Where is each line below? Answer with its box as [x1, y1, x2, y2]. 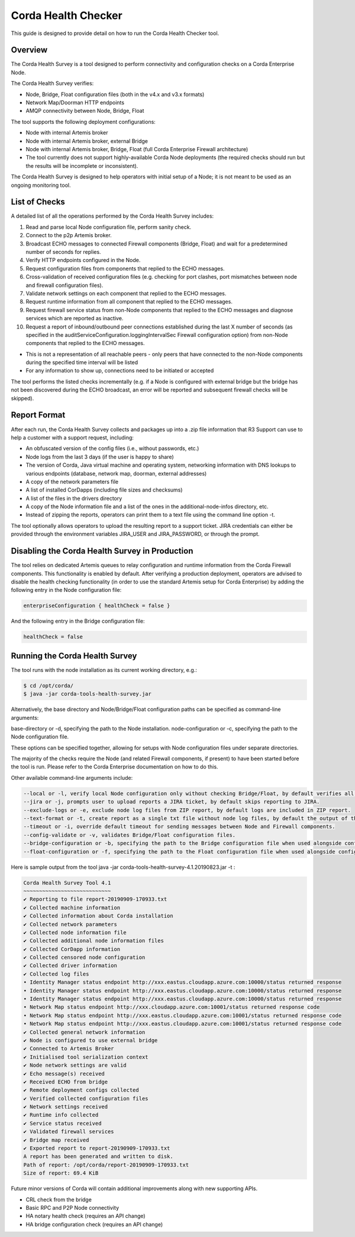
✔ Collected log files [23, 970, 89, 977]
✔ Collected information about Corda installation [23, 913, 174, 919]
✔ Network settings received [23, 1104, 108, 1110]
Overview [11, 45, 48, 55]
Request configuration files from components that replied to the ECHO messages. [25, 264, 225, 272]
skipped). [11, 394, 34, 401]
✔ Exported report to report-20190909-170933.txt [23, 1145, 170, 1152]
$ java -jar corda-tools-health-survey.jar [23, 691, 152, 697]
